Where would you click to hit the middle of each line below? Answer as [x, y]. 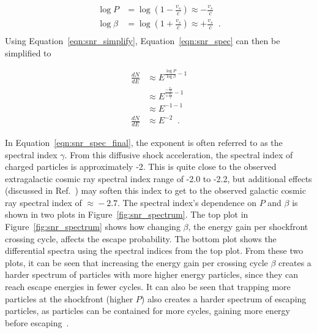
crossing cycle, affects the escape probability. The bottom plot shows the [141, 238]
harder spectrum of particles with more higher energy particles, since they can [151, 274]
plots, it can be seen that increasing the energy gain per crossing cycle [136, 262]
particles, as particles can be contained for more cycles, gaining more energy [148, 311]
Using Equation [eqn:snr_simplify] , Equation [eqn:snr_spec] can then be [143, 41]
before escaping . [37, 322]
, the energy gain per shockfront [248, 227]
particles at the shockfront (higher [69, 298]
